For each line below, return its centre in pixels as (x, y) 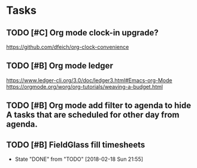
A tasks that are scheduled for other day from (93, 115)
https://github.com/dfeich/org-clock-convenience (68, 47)
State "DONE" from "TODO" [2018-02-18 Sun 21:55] (79, 159)
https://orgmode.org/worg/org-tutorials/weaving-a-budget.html (85, 86)
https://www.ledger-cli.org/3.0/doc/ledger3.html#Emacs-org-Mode (89, 80)
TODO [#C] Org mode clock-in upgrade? (82, 33)
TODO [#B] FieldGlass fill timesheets (76, 145)
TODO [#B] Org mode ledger (60, 66)
